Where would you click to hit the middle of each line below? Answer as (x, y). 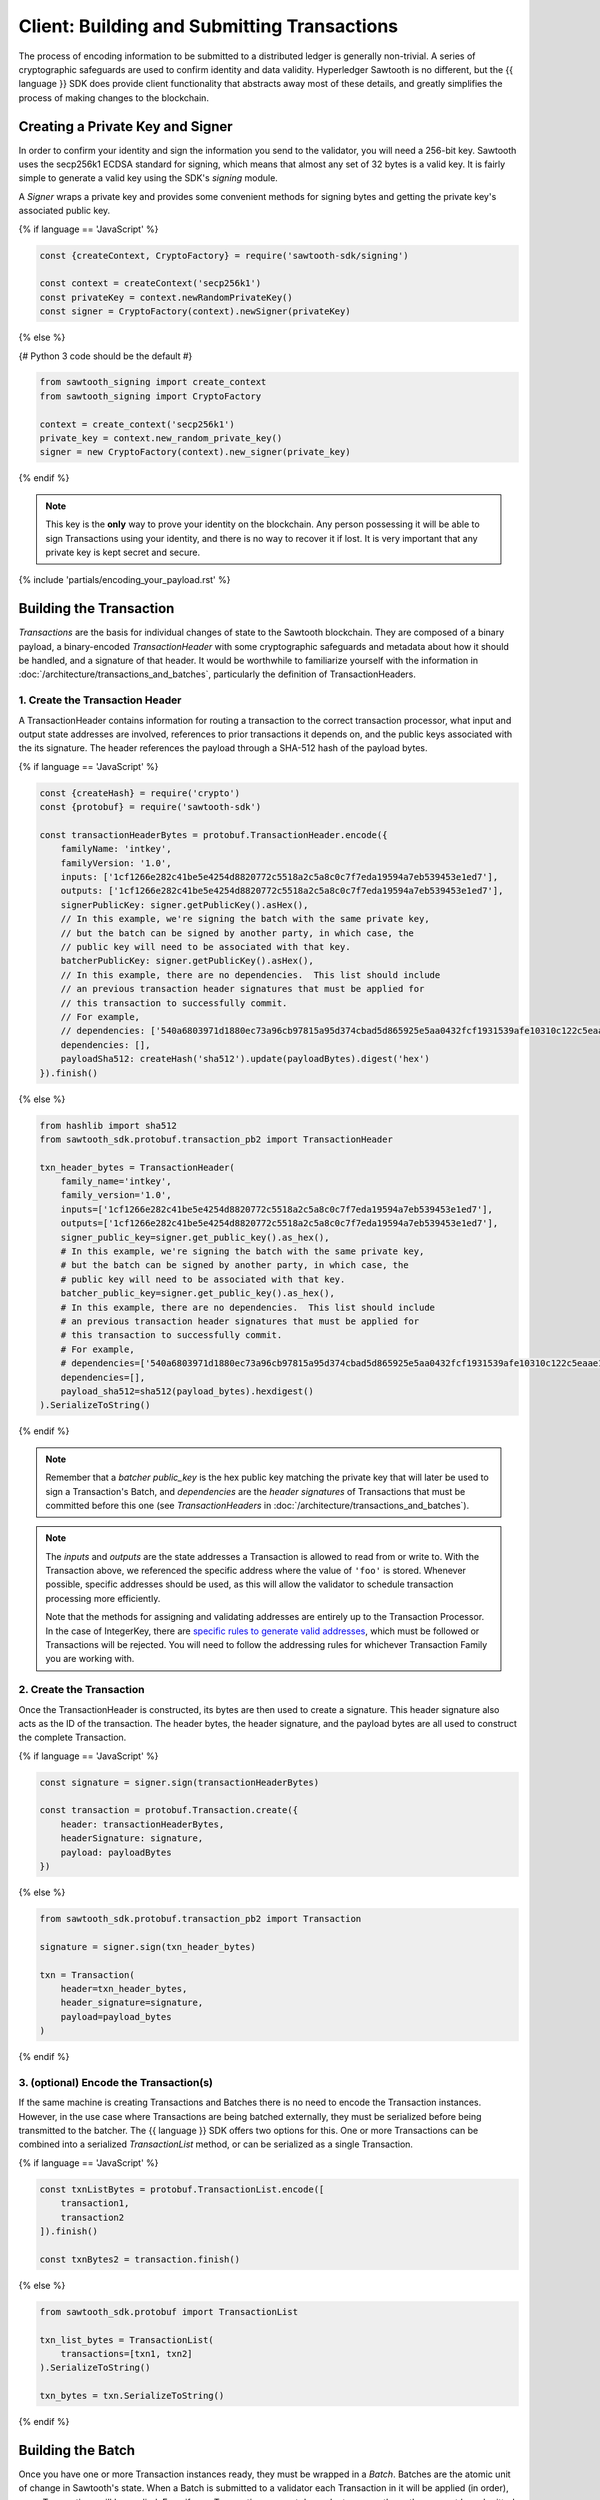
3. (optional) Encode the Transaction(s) (116, 2082)
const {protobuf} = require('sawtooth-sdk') (150, 807)
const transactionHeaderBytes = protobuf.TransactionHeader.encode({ (213, 834)
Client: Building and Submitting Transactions (208, 26)
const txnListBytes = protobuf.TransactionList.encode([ (182, 2189)
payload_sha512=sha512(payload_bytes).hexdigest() (187, 1391)
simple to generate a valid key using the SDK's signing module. (148, 178)
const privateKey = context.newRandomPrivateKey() (166, 297)
